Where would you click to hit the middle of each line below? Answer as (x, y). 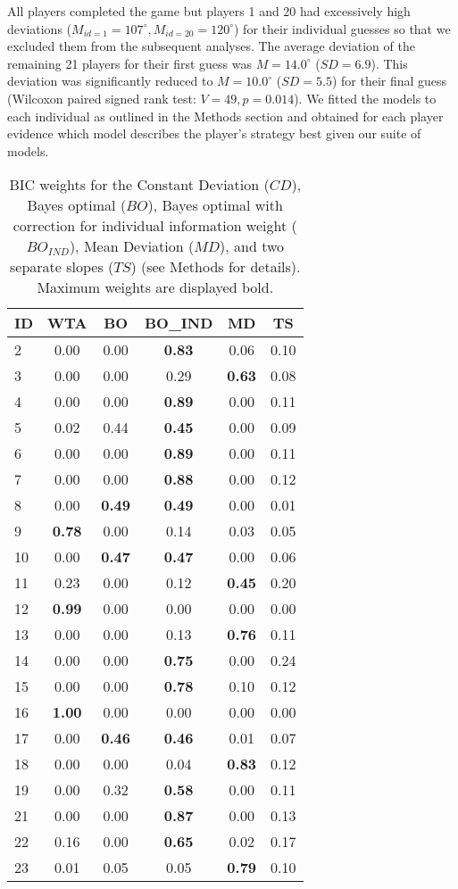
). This (389, 63)
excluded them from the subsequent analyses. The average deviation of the (211, 46)
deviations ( (40, 28)
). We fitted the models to (365, 98)
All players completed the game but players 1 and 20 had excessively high (209, 11)
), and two (252, 246)
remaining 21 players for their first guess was (129, 63)
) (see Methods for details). (216, 267)
